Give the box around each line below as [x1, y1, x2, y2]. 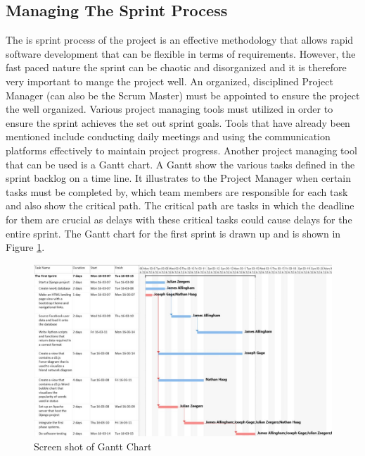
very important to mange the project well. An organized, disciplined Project [6, 73, 333, 88]
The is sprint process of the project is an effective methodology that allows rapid [6, 32, 354, 47]
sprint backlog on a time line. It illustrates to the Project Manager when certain [6, 171, 352, 185]
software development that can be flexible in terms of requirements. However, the [6, 46, 356, 61]
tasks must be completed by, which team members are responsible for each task [6, 184, 348, 199]
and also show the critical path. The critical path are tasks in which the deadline [6, 198, 354, 213]
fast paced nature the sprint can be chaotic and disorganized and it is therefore [6, 60, 347, 75]
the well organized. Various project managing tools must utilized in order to [6, 101, 333, 116]
